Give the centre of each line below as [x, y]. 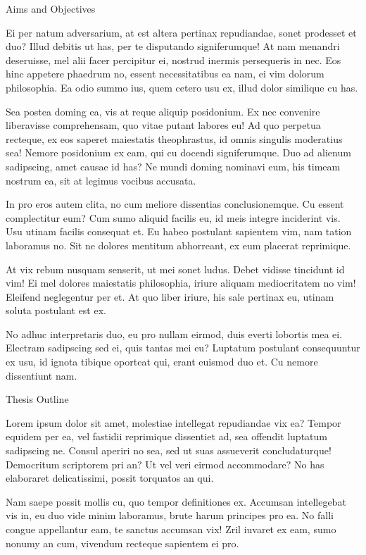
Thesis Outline [37, 399]
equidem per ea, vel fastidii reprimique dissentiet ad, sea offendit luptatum [166, 436]
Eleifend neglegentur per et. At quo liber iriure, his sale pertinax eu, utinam [170, 296]
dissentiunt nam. [42, 375]
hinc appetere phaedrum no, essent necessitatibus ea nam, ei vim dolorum [165, 74]
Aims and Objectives [51, 8]
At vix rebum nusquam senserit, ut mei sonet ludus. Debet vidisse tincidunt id [175, 269]
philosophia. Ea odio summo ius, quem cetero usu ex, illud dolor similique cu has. [182, 87]
